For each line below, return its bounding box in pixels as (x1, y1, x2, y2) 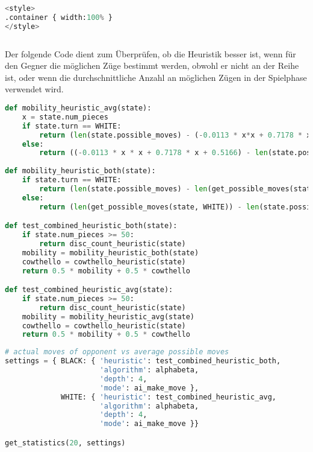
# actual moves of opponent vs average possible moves (5, 348, 229, 357)
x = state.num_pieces (22, 112, 108, 121)
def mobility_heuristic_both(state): (5, 167, 156, 176)
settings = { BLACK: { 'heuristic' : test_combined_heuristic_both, (5, 357, 281, 366)
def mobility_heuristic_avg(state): (5, 104, 152, 112)
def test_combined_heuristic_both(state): (5, 221, 178, 231)
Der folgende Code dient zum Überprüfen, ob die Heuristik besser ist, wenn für (5, 47, 296, 60)
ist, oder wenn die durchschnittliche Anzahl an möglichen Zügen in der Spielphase (5, 71, 307, 83)
